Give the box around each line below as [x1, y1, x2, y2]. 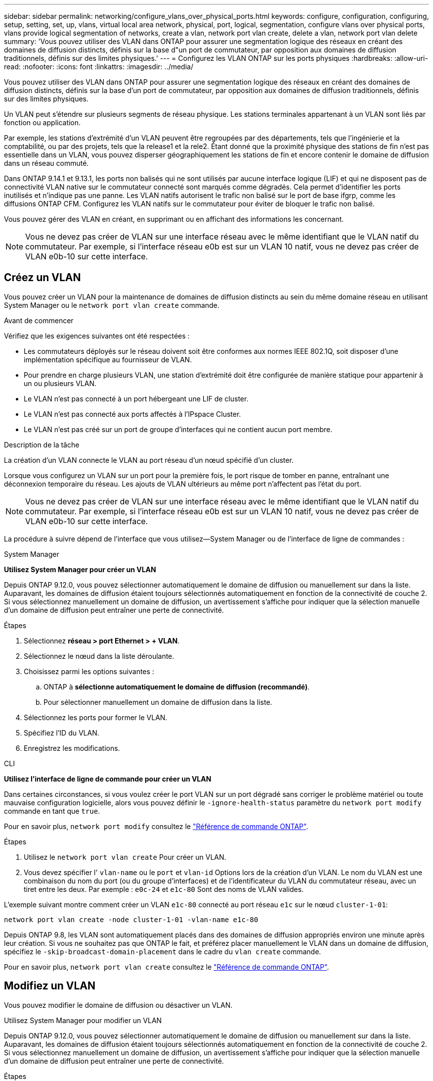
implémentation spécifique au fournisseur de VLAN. [24, 355, 192, 364]
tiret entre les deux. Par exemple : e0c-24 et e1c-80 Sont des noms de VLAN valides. [24, 884, 304, 893]
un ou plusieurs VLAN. [24, 379, 96, 388]
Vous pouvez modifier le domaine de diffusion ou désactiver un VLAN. [4, 1000, 233, 1009]
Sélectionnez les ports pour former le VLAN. [24, 713, 168, 722]
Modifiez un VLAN [4, 980, 96, 992]
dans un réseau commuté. [4, 159, 89, 167]
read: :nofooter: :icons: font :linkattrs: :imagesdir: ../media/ [4, 62, 193, 71]
